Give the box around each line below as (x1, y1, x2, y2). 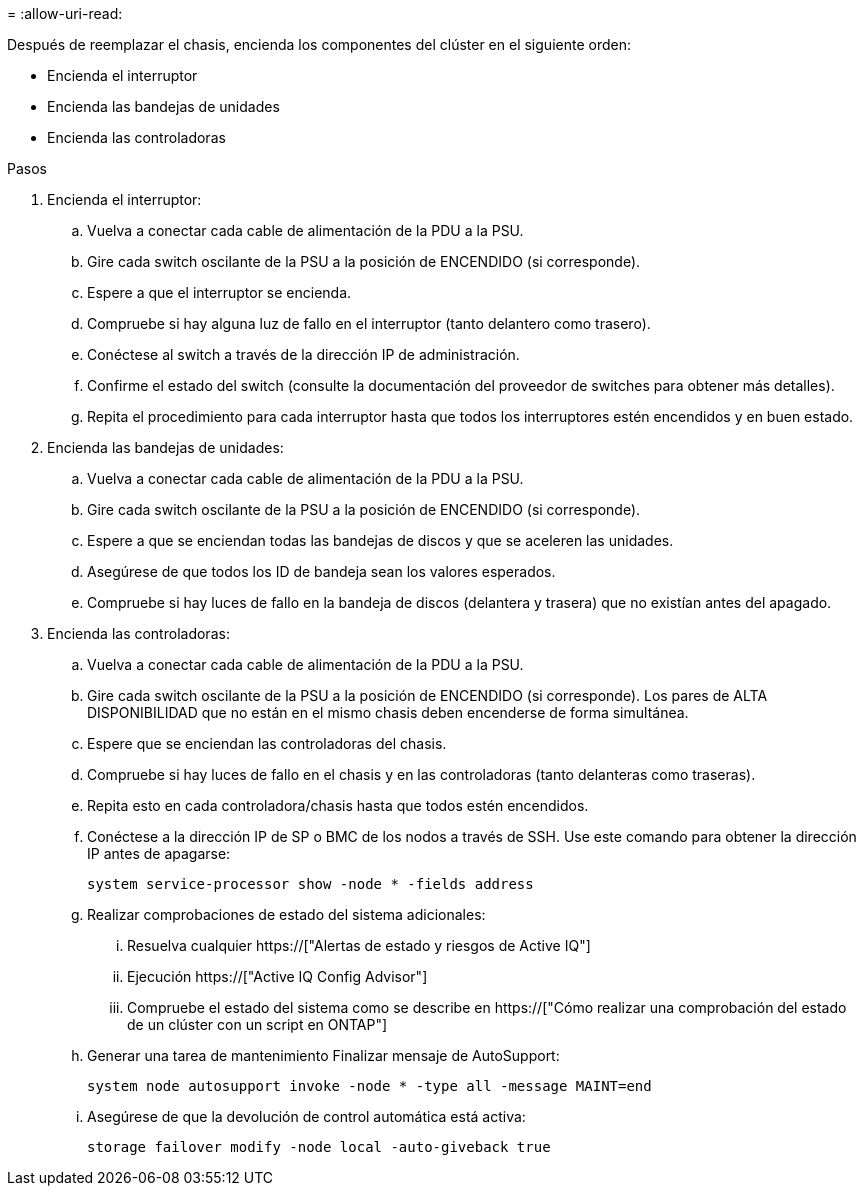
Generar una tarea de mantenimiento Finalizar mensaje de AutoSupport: (87, 1047, 560, 1064)
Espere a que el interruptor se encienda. (87, 284, 352, 301)
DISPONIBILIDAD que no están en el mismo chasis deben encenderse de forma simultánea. (87, 704, 689, 721)
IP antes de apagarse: (87, 845, 231, 862)
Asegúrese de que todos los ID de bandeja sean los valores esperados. (87, 563, 556, 580)
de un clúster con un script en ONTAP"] (127, 1016, 388, 1033)
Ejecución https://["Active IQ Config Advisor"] (127, 968, 428, 985)
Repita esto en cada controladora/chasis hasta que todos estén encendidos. (87, 797, 589, 814)
